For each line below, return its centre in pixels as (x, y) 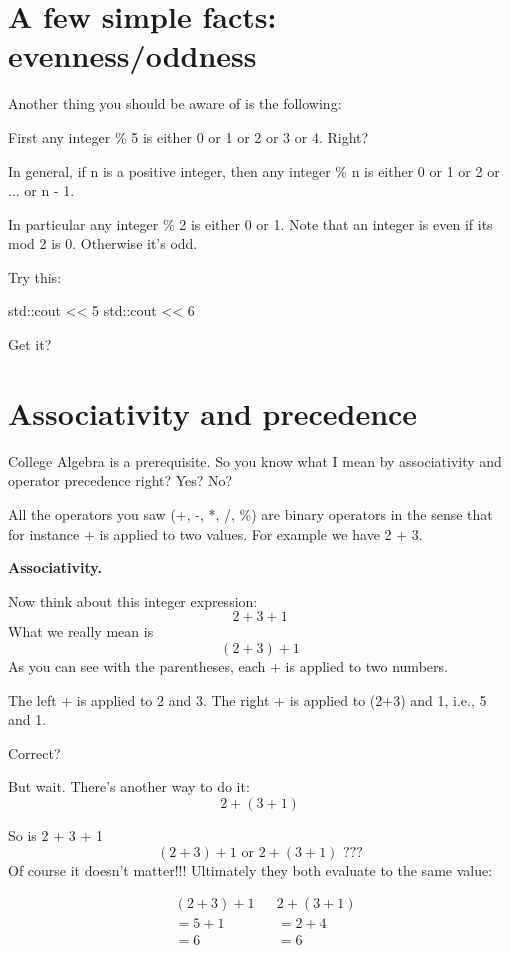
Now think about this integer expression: (133, 600)
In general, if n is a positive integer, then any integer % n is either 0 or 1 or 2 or (254, 170)
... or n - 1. (41, 190)
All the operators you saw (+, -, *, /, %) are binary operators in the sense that (250, 513)
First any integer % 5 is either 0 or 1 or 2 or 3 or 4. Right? (188, 136)
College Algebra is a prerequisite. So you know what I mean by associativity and (255, 460)
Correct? (34, 752)
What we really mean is (81, 631)
